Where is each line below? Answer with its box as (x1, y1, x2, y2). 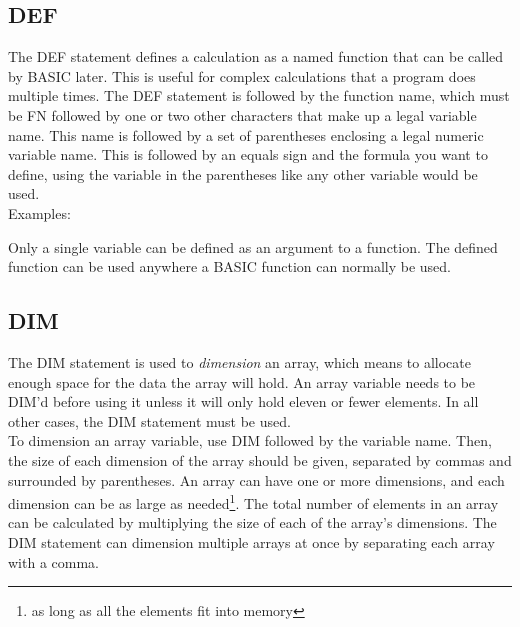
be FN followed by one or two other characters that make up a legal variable (8, 104, 477, 125)
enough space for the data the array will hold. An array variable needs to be (8, 371, 476, 392)
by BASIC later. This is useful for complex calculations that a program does (8, 65, 476, 86)
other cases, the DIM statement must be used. (8, 410, 291, 431)
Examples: (8, 202, 71, 223)
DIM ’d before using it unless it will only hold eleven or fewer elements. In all (8, 391, 479, 412)
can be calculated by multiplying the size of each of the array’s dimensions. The (8, 512, 497, 533)
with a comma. (8, 551, 99, 572)
